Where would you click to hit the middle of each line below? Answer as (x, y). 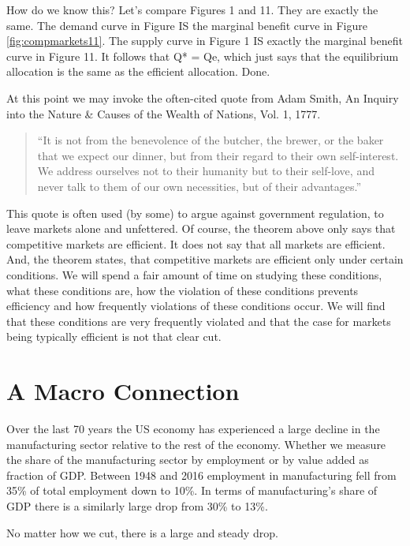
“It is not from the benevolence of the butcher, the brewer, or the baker (211, 140)
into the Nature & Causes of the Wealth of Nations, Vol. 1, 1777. (164, 113)
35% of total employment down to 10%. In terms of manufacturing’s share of (192, 490)
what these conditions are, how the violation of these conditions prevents (183, 290)
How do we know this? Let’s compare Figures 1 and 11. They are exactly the (192, 9)
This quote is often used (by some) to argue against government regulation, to (195, 213)
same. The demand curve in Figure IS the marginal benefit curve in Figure (187, 25)
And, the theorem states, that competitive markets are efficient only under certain (205, 259)
